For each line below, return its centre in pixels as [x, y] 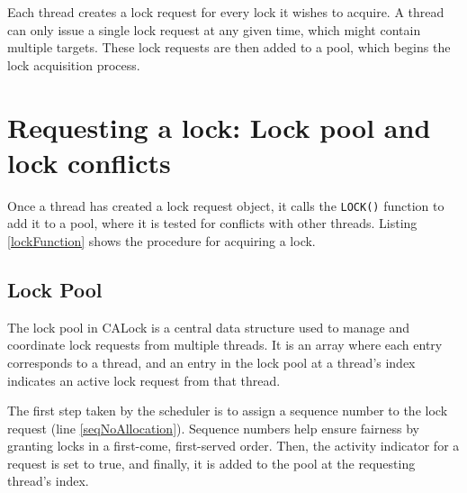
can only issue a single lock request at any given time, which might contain [214, 29]
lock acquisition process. [74, 64]
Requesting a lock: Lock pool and [219, 127]
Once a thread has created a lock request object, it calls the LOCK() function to [226, 205]
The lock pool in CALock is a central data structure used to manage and [208, 327]
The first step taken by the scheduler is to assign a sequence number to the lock [228, 411]
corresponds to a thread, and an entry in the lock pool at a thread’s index [211, 362]
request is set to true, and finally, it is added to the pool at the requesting [211, 463]
